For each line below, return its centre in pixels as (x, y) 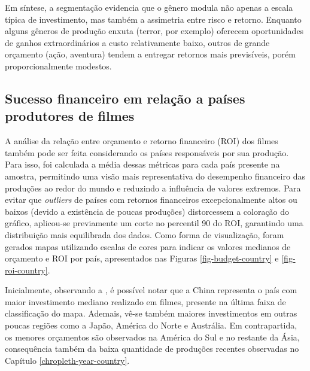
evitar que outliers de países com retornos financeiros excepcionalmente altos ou (151, 200)
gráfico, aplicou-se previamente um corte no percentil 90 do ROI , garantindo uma (154, 223)
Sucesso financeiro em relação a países (125, 98)
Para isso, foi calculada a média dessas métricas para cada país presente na (142, 164)
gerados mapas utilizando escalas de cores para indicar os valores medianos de (148, 246)
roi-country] (26, 270)
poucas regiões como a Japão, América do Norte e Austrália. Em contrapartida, (151, 325)
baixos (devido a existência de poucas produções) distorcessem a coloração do (147, 211)
